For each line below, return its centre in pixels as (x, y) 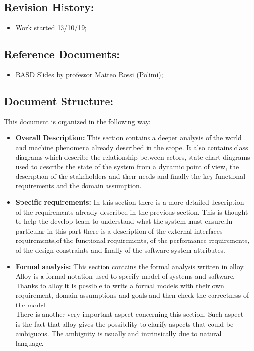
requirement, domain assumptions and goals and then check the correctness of (132, 295)
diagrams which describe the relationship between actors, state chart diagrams (133, 157)
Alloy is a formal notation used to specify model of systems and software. (125, 276)
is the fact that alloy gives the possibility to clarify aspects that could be (124, 324)
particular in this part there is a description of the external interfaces (119, 230)
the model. (31, 304)
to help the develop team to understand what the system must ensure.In (124, 221)
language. (30, 343)
